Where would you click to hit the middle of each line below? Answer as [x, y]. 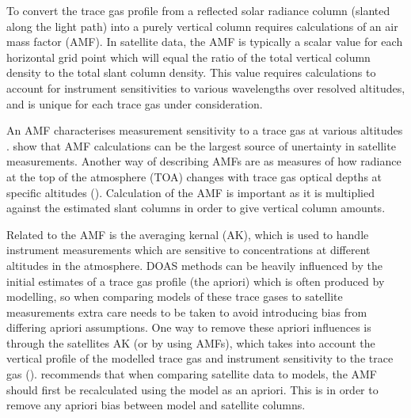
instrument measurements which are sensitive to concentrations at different [188, 250]
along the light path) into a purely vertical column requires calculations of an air [202, 26]
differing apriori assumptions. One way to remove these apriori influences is [189, 327]
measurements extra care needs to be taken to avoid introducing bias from [187, 312]
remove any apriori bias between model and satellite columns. [156, 405]
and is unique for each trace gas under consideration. [135, 103]
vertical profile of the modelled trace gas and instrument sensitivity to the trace [200, 358]
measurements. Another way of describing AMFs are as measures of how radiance [204, 161]
